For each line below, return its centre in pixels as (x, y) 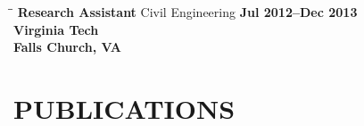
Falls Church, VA (68, 47)
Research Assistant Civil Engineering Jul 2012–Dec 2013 (187, 12)
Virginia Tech (56, 29)
